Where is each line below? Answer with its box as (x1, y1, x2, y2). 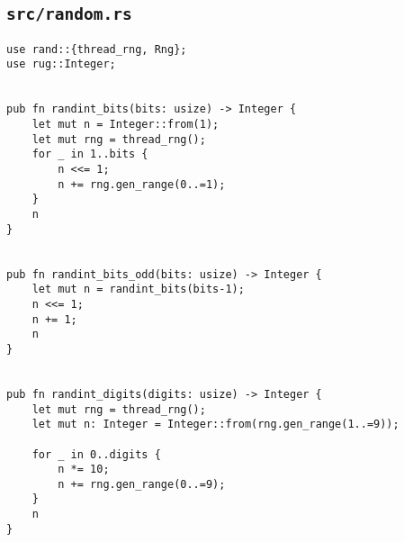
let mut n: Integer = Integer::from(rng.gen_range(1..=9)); (31, 418, 400, 431)
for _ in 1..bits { (31, 148, 148, 161)
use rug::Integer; (6, 58, 116, 71)
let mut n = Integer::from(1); (31, 118, 220, 131)
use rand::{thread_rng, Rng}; (6, 42, 187, 56)
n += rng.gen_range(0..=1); (58, 177, 226, 191)
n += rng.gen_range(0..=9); (58, 477, 226, 491)
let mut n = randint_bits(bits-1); (31, 283, 245, 296)
